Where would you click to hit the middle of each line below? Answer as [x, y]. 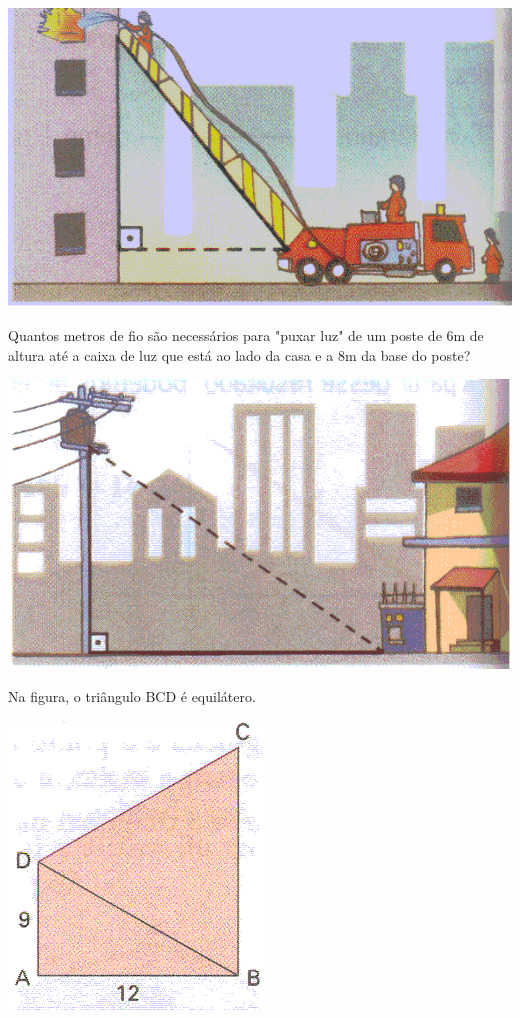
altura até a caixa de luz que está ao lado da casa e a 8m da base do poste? [239, 354]
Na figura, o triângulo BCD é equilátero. [132, 696]
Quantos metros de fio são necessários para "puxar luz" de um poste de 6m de [246, 335]
